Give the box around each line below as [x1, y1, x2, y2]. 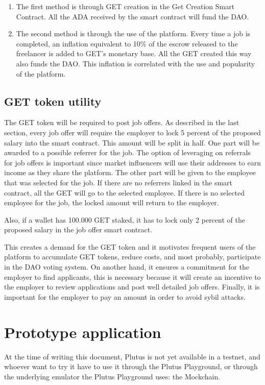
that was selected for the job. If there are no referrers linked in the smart [4, 177, 233, 187]
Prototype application [4, 321, 161, 342]
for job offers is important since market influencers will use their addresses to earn [4, 157, 261, 167]
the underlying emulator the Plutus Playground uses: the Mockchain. [4, 371, 221, 381]
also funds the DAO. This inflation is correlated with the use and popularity [16, 58, 255, 68]
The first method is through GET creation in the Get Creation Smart [16, 1, 235, 11]
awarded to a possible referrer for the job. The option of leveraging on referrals [4, 147, 251, 158]
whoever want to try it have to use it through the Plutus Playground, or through [4, 361, 258, 372]
